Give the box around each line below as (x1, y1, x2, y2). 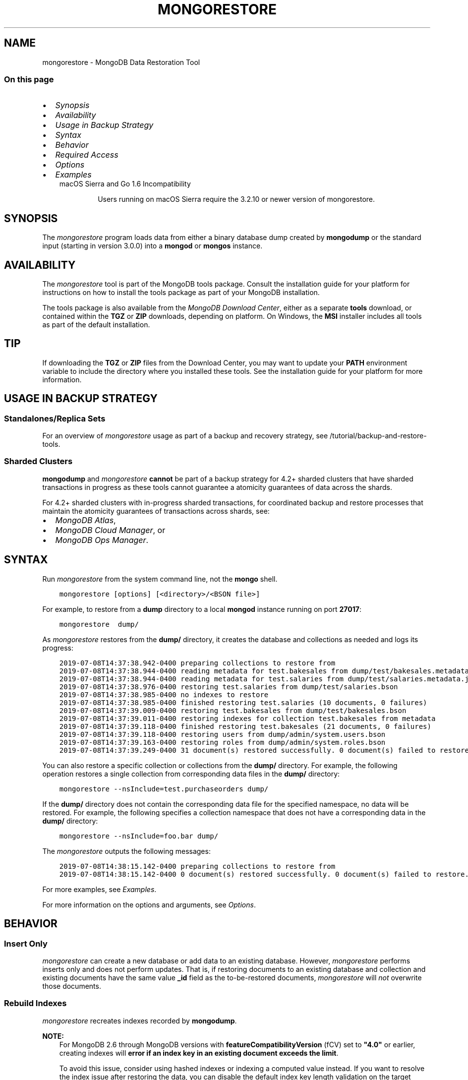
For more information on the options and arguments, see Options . (42, 900, 256, 909)
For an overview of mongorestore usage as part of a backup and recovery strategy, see (42, 431, 328, 440)
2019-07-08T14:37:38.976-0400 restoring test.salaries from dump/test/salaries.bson (59, 682, 398, 691)
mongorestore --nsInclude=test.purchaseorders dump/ (59, 784, 269, 793)
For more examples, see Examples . (42, 885, 157, 894)
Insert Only (4, 938, 48, 949)
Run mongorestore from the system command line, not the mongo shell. (42, 574, 278, 583)
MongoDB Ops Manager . (55, 535, 149, 545)
